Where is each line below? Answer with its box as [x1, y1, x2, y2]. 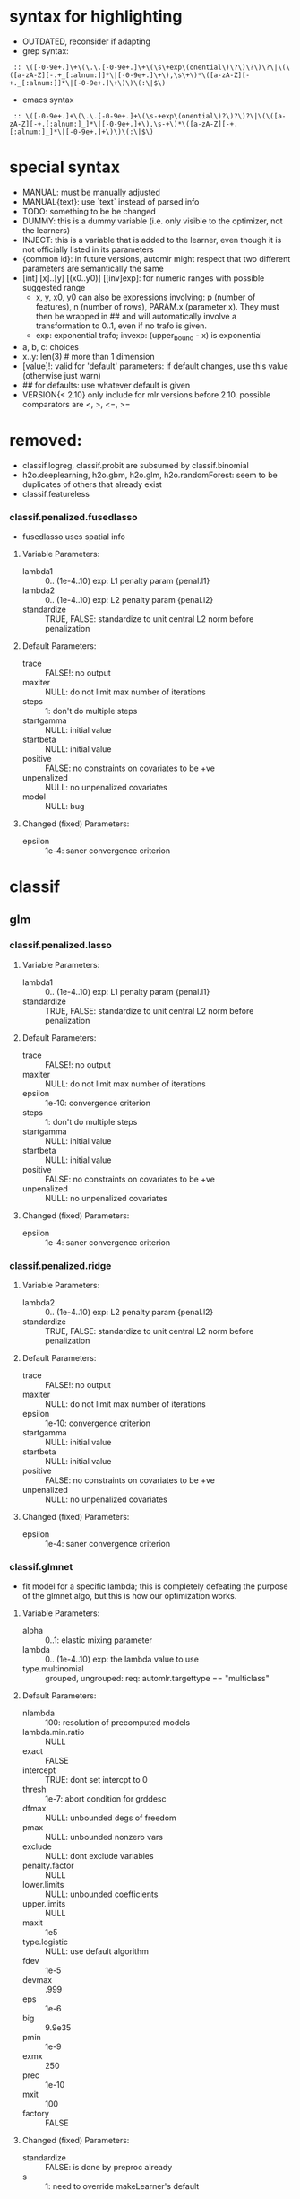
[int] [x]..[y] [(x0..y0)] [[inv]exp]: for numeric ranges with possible [21, 272, 265, 284]
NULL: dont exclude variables [44, 1851, 154, 1862]
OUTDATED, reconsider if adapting [21, 36, 150, 47]
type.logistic [21, 1936, 69, 1948]
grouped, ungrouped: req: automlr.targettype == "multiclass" [44, 1673, 270, 1684]
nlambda [21, 1707, 56, 1719]
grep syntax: [21, 45, 69, 56]
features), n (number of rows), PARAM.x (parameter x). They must [35, 301, 279, 311]
